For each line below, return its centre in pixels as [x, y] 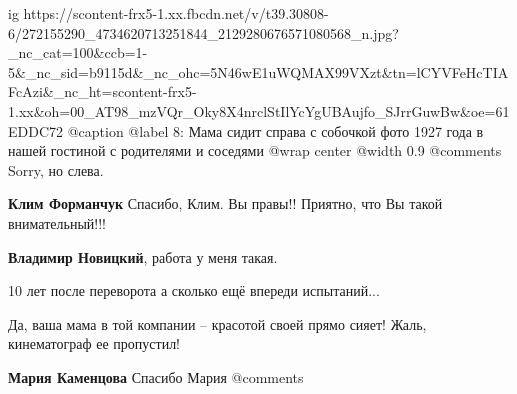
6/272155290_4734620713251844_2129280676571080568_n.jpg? [203, 32]
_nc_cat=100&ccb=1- [78, 52]
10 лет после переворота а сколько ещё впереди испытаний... [194, 290]
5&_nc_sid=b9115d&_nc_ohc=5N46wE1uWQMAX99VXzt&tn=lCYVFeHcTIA [258, 71]
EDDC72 [36, 130]
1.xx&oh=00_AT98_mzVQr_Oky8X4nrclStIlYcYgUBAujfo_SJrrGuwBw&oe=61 [259, 110]
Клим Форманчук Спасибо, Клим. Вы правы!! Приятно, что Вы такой [225, 203]
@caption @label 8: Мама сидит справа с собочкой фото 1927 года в [275, 130]
